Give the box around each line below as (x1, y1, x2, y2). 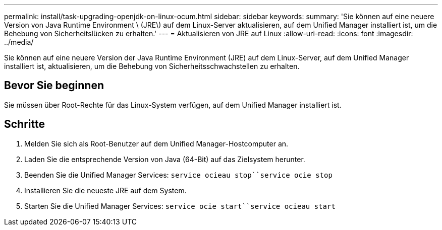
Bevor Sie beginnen (4, 79, 104, 92)
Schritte (4, 118, 45, 131)
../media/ (4, 38, 34, 46)
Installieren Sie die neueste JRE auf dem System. (24, 186, 187, 195)
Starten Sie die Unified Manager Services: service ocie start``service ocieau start (24, 201, 336, 210)
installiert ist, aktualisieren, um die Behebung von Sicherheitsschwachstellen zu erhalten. (4, 62, 300, 70)
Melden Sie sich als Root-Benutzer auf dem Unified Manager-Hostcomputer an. (24, 139, 289, 148)
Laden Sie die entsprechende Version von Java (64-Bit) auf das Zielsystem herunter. (24, 155, 305, 164)
